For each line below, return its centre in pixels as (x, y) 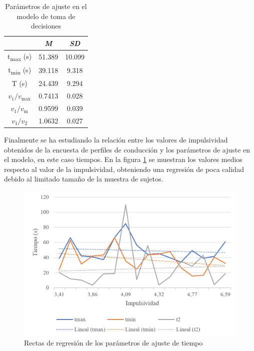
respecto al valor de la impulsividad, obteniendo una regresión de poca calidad (124, 169)
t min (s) (20, 70)
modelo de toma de (46, 16)
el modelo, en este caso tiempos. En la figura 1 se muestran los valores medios (123, 159)
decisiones (46, 26)
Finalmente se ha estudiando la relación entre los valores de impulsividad (116, 139)
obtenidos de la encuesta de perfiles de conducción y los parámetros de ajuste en (127, 149)
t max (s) (20, 56)
